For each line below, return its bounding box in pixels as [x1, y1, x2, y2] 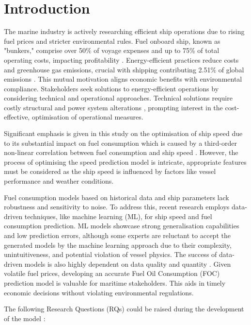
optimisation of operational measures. [31, 112, 143, 122]
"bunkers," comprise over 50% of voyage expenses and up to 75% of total [4, 45, 220, 55]
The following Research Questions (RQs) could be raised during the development [4, 304, 244, 314]
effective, [4, 112, 30, 122]
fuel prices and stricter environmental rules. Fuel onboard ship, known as [4, 35, 220, 46]
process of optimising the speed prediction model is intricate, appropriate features [4, 156, 247, 167]
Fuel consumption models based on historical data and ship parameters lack [4, 192, 229, 202]
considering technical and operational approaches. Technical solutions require [4, 93, 233, 103]
